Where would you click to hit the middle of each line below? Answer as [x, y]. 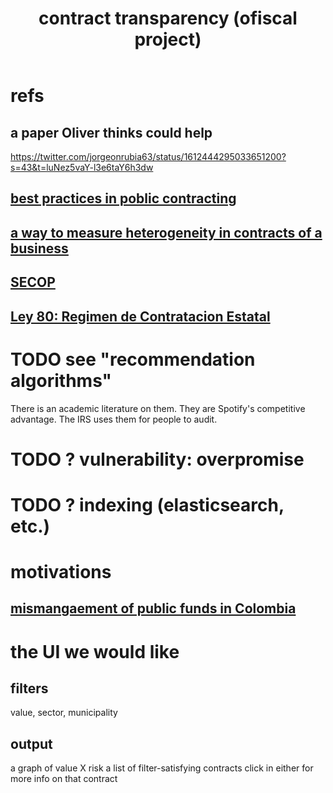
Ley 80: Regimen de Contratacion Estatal [140, 316]
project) [168, 39]
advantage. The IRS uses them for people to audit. [114, 419]
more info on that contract [64, 779]
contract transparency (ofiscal [168, 18]
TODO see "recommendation [133, 359]
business [39, 248]
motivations [61, 572]
